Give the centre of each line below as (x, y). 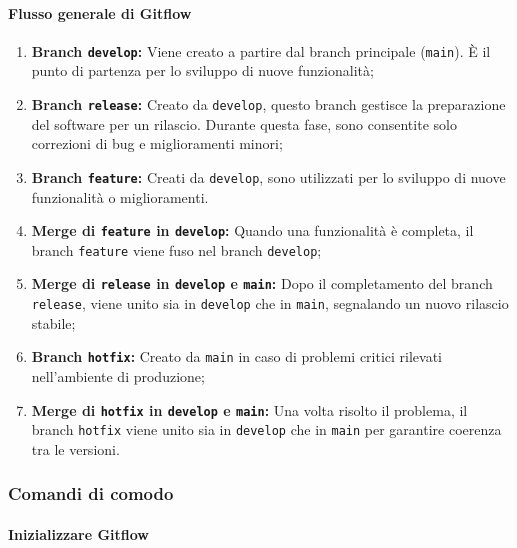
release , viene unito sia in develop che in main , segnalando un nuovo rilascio (270, 303)
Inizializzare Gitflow (78, 533)
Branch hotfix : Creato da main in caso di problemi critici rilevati (237, 356)
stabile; (53, 322)
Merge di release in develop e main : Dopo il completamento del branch (262, 283)
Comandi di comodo (91, 493)
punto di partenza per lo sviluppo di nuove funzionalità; (202, 70)
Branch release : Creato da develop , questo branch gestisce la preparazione (268, 104)
